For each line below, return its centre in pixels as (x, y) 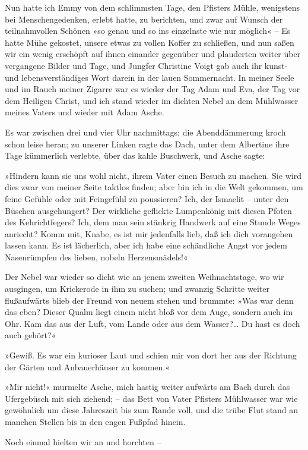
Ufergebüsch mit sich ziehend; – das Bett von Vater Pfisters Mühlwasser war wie (151, 398)
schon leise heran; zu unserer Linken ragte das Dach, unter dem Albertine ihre (147, 144)
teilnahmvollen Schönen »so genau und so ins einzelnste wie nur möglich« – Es (148, 31)
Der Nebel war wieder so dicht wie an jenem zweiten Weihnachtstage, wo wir (145, 277)
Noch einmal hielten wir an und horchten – (83, 441)
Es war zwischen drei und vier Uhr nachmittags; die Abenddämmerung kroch (145, 132)
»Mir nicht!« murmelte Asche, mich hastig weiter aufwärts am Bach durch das (147, 387)
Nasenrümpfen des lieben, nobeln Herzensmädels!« (96, 257)
